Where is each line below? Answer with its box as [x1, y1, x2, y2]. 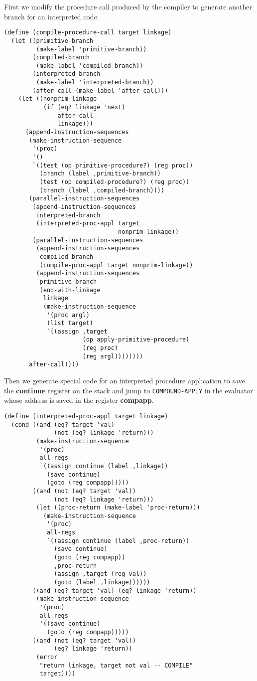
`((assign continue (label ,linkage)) [39, 462, 168, 470]
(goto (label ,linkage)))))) [54, 579, 150, 586]
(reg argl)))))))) [82, 352, 143, 360]
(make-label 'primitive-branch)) [36, 45, 147, 53]
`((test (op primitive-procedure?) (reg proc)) [32, 162, 193, 169]
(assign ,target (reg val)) [54, 570, 147, 578]
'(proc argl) [46, 311, 90, 319]
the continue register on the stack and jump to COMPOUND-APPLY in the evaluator [4, 385, 253, 395]
